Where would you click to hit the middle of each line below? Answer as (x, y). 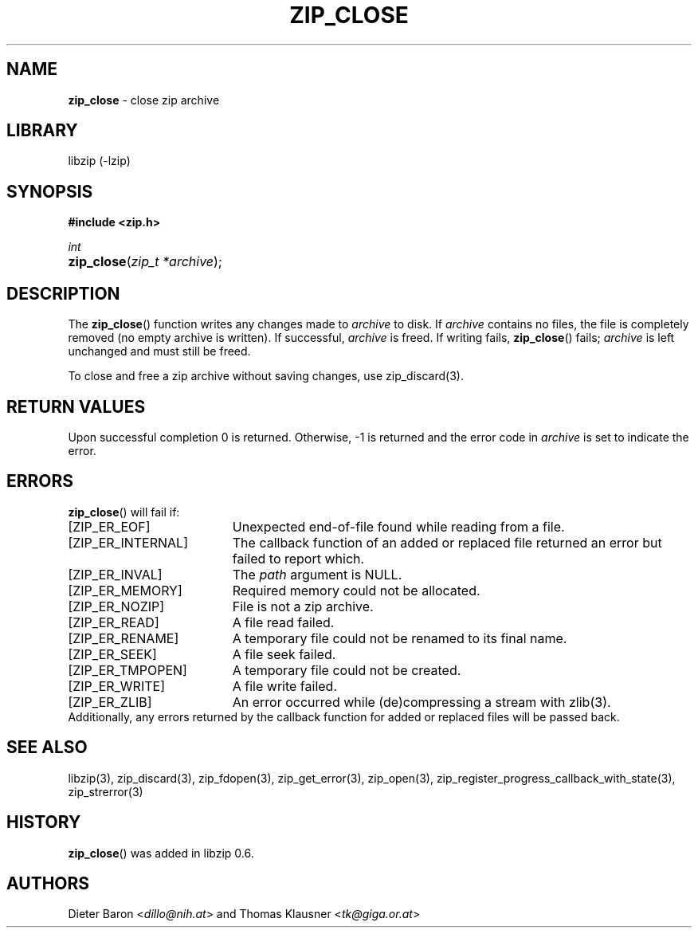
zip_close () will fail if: (124, 512)
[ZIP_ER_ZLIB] (110, 702)
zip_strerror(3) (106, 791)
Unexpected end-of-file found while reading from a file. (398, 526)
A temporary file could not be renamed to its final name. (400, 638)
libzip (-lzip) (99, 161)
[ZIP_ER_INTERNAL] (128, 542)
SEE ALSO (47, 748)
